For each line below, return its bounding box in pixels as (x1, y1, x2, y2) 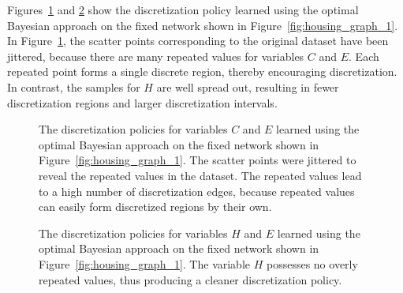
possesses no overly (266, 255, 358, 272)
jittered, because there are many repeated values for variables (7, 47, 304, 64)
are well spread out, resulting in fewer (156, 78, 339, 95)
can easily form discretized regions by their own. (39, 198, 272, 215)
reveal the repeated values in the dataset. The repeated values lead (39, 167, 362, 183)
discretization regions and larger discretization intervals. (7, 94, 278, 111)
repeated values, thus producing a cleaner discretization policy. (39, 271, 342, 287)
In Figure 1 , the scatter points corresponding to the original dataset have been (7, 32, 389, 49)
